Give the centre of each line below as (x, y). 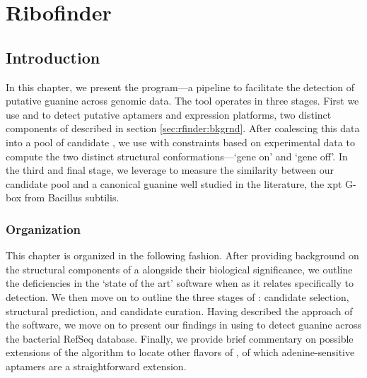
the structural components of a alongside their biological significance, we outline (179, 269)
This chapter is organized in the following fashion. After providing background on (182, 255)
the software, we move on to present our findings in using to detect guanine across (184, 325)
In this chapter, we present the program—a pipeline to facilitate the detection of (180, 87)
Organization (43, 229)
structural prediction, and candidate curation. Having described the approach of (179, 311)
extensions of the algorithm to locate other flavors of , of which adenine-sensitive (180, 352)
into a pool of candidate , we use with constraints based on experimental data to (180, 142)
